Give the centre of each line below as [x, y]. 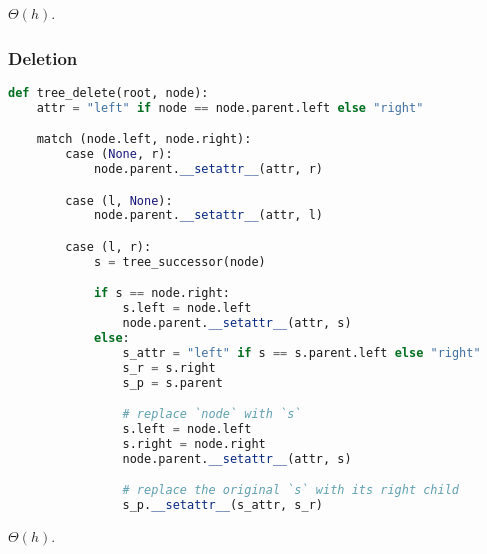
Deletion [43, 57]
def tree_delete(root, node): [108, 92]
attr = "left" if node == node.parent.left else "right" [230, 107]
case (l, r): [108, 246]
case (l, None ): [119, 200]
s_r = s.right [169, 367]
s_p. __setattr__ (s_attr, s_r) [223, 505]
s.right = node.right [194, 443]
